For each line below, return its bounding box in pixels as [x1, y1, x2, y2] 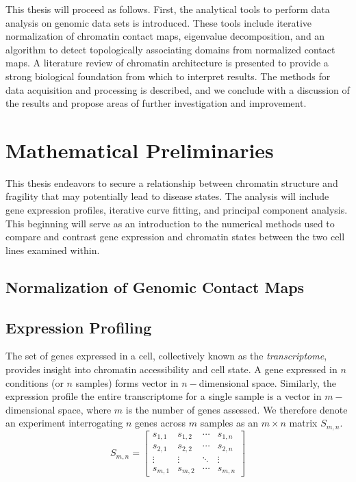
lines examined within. [5, 242, 100, 257]
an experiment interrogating [5, 416, 123, 430]
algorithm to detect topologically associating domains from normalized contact [5, 42, 335, 56]
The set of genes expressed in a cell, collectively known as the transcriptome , [5, 348, 327, 363]
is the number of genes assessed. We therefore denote [125, 402, 348, 416]
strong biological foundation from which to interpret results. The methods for [5, 68, 331, 83]
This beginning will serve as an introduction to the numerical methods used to [5, 216, 335, 230]
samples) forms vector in [75, 375, 179, 390]
